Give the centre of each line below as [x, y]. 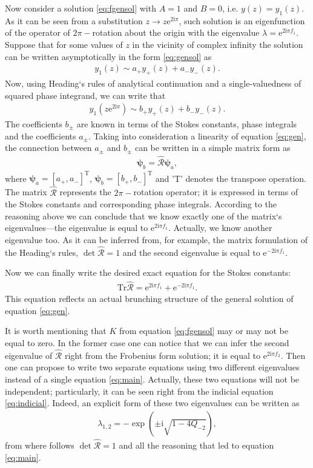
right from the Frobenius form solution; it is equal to [162, 355]
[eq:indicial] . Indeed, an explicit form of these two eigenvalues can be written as [152, 403]
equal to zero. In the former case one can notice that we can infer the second [147, 342]
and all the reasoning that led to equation [196, 445]
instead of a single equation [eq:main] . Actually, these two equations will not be [152, 379]
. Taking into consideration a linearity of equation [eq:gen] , [197, 135]
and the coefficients [41, 135]
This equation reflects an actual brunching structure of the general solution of [149, 299]
